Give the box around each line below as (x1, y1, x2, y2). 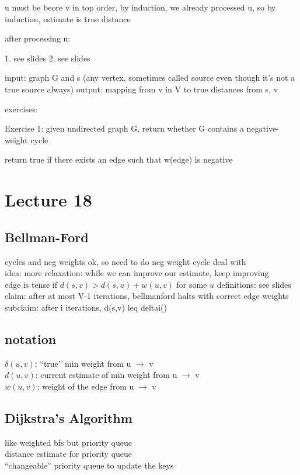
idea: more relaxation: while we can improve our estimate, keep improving (5, 267, 269, 279)
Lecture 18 (5, 188, 92, 212)
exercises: (5, 102, 38, 115)
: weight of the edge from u (37, 380, 134, 392)
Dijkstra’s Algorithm (5, 408, 132, 426)
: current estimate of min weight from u (35, 369, 177, 381)
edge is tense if (5, 278, 57, 290)
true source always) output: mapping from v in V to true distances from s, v (5, 82, 278, 95)
